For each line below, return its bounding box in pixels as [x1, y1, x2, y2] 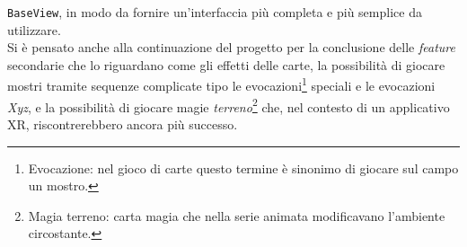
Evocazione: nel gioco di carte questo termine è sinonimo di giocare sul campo [28, 158, 459, 177]
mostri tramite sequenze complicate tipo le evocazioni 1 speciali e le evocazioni [7, 74, 436, 95]
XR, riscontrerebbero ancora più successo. [7, 114, 238, 133]
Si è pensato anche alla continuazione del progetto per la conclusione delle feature [7, 38, 455, 57]
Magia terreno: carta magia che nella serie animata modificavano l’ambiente [28, 206, 445, 225]
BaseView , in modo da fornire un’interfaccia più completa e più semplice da [7, 3, 422, 21]
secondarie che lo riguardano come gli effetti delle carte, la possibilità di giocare [7, 55, 445, 74]
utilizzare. [7, 20, 61, 39]
